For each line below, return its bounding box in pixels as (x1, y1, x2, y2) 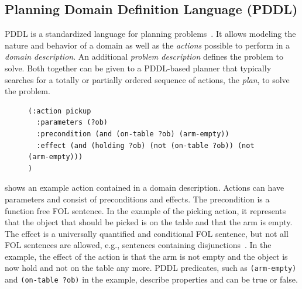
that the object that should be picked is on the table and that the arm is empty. (5, 216, 293, 228)
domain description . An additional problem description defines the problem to (5, 50, 284, 63)
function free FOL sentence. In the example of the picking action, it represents (5, 204, 286, 216)
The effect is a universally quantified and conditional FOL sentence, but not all (5, 227, 289, 239)
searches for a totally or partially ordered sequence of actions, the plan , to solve (5, 73, 290, 85)
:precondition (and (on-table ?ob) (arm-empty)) (36, 129, 229, 138)
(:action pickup (28, 106, 91, 115)
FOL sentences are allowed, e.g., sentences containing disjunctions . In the (5, 239, 272, 251)
